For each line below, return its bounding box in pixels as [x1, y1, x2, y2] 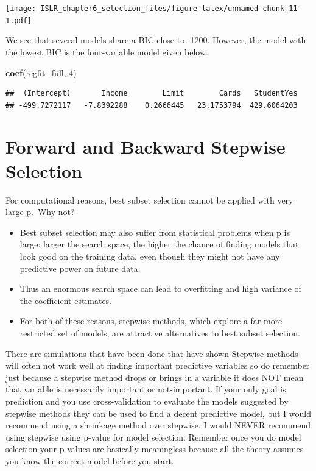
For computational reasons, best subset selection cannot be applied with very [5, 193, 293, 206]
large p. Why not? [5, 205, 75, 218]
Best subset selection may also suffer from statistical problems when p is [19, 225, 290, 238]
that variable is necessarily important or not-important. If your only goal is [5, 383, 286, 395]
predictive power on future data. [19, 261, 141, 274]
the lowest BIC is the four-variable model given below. [5, 45, 208, 58]
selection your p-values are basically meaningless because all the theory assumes [5, 442, 304, 455]
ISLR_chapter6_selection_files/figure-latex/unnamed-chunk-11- [40, 4, 302, 13]
